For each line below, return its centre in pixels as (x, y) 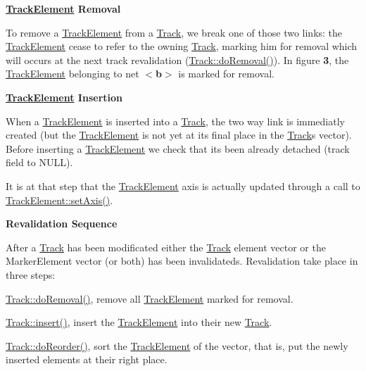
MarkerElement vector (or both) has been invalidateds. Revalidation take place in (182, 261)
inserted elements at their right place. (87, 359)
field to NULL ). (39, 162)
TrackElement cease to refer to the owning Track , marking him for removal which (182, 46)
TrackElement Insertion (64, 97)
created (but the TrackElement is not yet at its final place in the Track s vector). (179, 135)
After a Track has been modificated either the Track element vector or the (166, 247)
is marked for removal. (226, 74)
